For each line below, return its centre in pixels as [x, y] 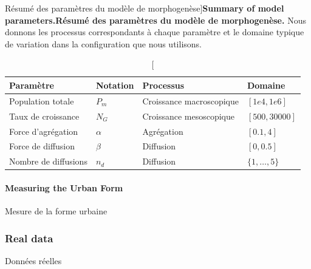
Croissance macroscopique [190, 100]
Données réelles [33, 260]
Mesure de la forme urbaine [56, 211]
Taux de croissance [44, 116]
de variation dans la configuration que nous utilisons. [103, 43]
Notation [115, 85]
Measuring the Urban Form [64, 187]
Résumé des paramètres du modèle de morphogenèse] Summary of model [145, 8]
